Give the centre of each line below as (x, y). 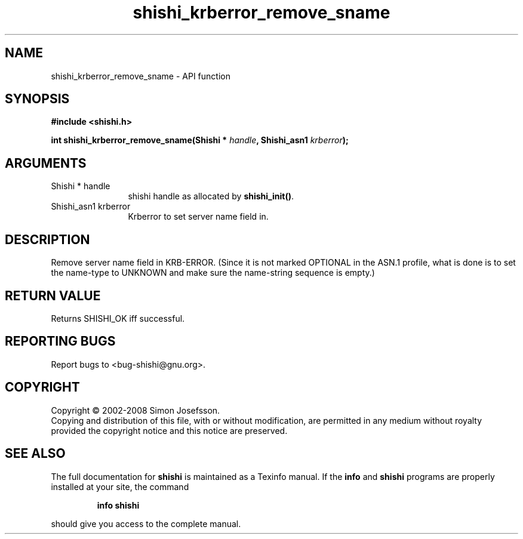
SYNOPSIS (37, 99)
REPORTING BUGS (60, 341)
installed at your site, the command (120, 486)
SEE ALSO (35, 454)
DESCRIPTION (47, 239)
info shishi (118, 505)
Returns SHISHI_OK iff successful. (118, 318)
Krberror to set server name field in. (198, 217)
